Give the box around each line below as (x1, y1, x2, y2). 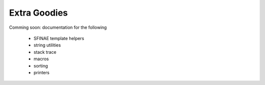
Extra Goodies (9, 7, 68, 18)
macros (33, 56, 49, 62)
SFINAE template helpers (33, 35, 84, 41)
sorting (33, 63, 49, 68)
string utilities (33, 42, 61, 48)
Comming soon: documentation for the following (9, 24, 107, 30)
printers (33, 69, 50, 75)
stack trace (33, 49, 56, 55)
